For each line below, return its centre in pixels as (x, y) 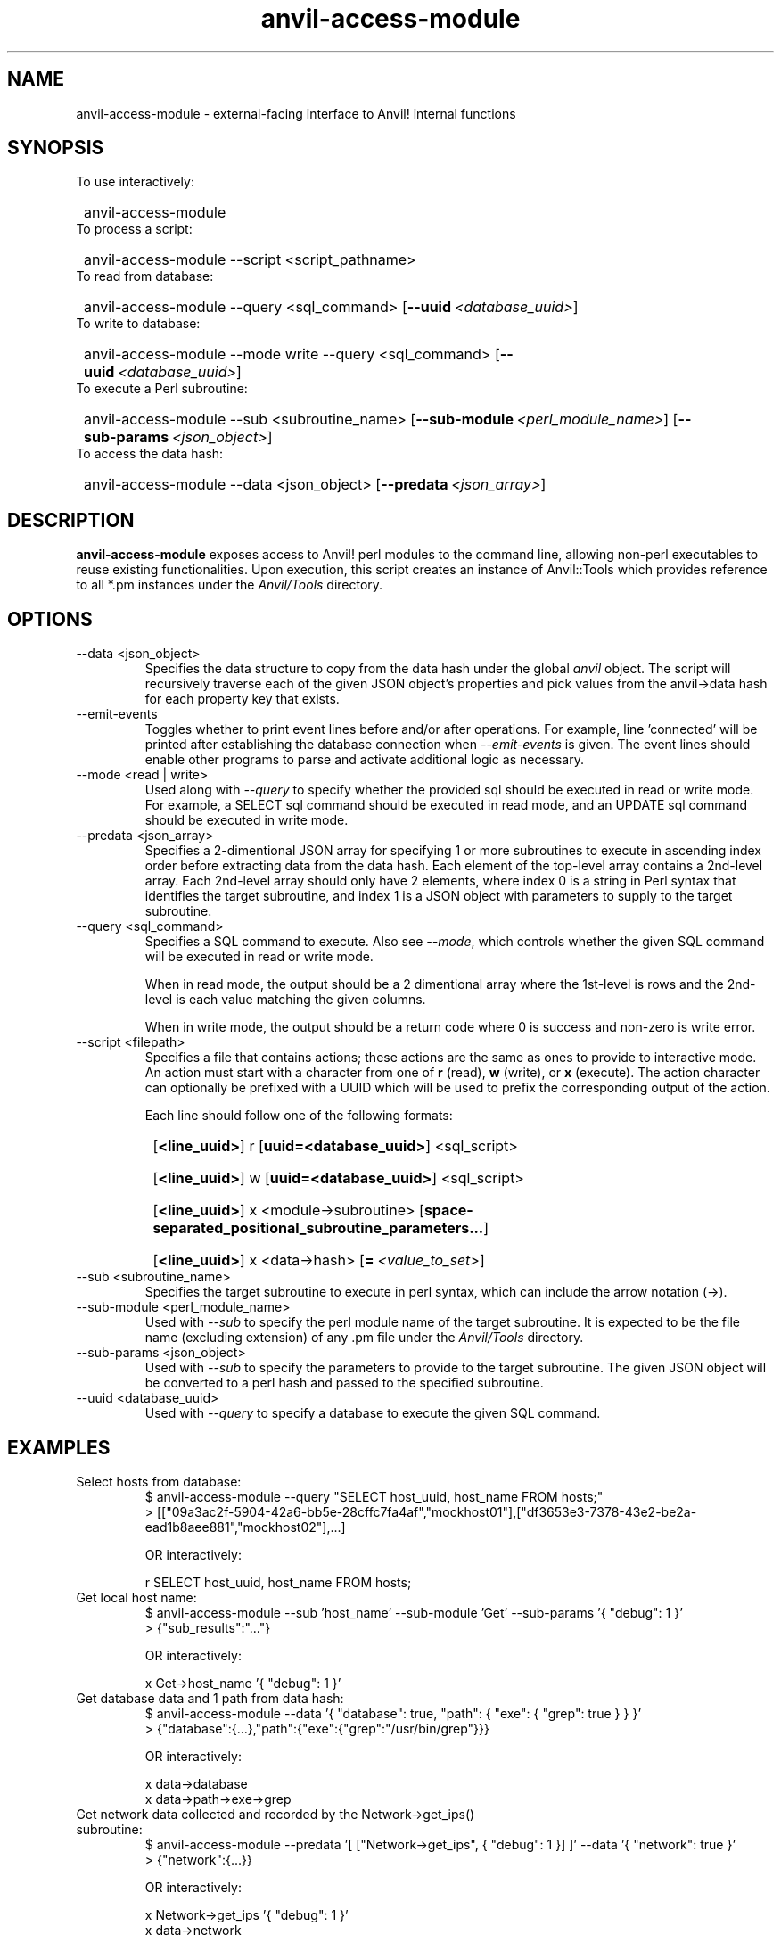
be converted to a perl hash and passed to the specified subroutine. (344, 1383)
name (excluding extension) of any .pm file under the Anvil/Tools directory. (364, 1338)
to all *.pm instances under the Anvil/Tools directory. (230, 585)
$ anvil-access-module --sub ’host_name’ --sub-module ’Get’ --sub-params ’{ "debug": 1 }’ (414, 1612)
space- (448, 1210)
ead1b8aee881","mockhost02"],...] (245, 1527)
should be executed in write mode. (247, 820)
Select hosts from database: (159, 1481)
